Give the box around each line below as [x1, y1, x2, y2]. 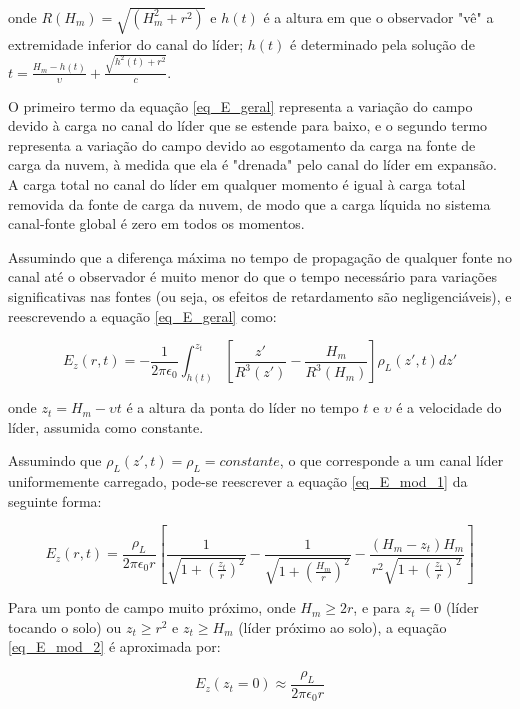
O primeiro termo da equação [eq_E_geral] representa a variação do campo [8, 95, 473, 116]
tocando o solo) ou [8, 616, 122, 637]
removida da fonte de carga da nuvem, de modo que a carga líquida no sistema [8, 193, 491, 214]
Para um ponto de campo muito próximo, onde [8, 597, 296, 618]
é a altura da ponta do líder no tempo [126, 397, 359, 418]
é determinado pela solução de [290, 33, 475, 54]
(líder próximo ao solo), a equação [238, 616, 447, 637]
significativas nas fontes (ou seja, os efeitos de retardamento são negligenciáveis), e [8, 286, 512, 307]
